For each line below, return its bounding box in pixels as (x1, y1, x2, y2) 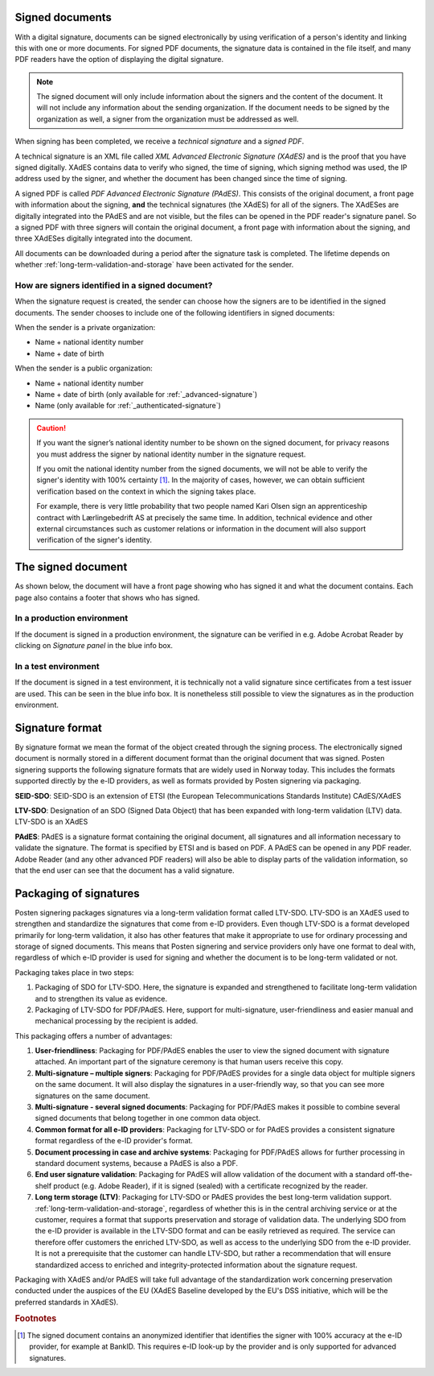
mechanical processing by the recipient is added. (35, 1016, 199, 1026)
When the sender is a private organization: (14, 323, 156, 333)
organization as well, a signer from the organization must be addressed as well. (36, 114, 299, 124)
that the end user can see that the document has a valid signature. (14, 866, 235, 875)
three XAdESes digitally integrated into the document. (14, 233, 193, 243)
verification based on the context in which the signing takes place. (36, 486, 256, 496)
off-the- (386, 1170, 413, 1180)
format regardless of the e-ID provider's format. (35, 1136, 193, 1146)
